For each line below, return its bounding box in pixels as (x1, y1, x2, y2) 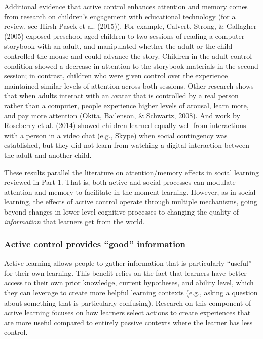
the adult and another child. (4, 149, 92, 160)
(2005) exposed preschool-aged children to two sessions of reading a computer (4, 30, 245, 41)
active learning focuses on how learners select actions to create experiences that (4, 307, 251, 318)
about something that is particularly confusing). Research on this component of (4, 297, 251, 308)
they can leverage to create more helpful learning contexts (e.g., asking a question (4, 287, 258, 298)
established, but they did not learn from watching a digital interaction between (4, 140, 250, 150)
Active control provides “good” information (4, 237, 185, 250)
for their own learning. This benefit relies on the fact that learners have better (4, 267, 247, 278)
